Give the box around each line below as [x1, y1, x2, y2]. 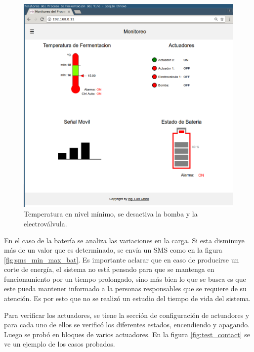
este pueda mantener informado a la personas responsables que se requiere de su [4, 283, 247, 294]
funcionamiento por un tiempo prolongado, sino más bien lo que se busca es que [4, 273, 246, 284]
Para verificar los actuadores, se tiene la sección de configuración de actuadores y [4, 309, 250, 320]
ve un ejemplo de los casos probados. [4, 339, 115, 349]
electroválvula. [24, 218, 67, 228]
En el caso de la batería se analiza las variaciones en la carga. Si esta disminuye [4, 235, 245, 245]
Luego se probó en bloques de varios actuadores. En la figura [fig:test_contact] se [4, 329, 251, 339]
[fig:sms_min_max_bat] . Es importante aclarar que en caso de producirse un [4, 254, 239, 264]
